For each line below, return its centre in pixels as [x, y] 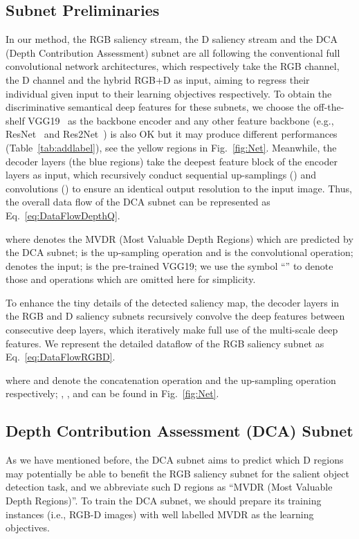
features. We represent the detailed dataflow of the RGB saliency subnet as [165, 343]
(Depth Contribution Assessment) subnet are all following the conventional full [173, 52]
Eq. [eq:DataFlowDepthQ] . [63, 215]
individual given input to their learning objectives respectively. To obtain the [169, 93]
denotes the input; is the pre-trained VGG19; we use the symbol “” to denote [169, 265]
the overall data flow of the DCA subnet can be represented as [138, 202]
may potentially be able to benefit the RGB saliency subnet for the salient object [177, 473]
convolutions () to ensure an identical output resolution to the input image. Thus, [179, 188]
